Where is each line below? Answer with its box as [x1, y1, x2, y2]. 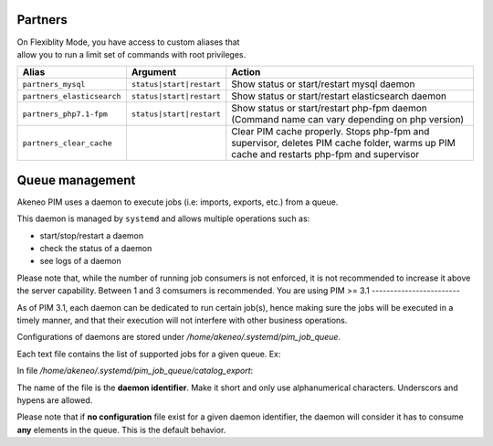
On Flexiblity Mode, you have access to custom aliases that [16, 37, 240, 48]
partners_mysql [22, 79, 86, 89]
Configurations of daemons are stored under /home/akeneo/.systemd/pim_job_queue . [16, 332, 341, 343]
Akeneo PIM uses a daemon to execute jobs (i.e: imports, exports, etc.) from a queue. [16, 196, 339, 207]
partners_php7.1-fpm [22, 109, 109, 119]
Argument [131, 66, 177, 79]
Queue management [16, 172, 136, 187]
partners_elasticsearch [22, 91, 121, 101]
